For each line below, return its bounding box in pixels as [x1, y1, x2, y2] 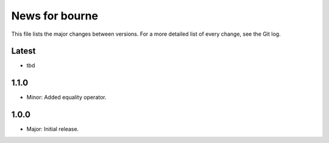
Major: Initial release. [26, 125, 79, 133]
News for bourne [11, 9, 99, 22]
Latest [11, 46, 36, 56]
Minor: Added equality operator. [26, 94, 107, 101]
